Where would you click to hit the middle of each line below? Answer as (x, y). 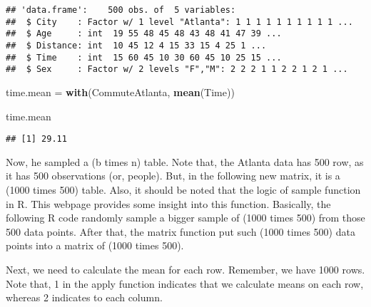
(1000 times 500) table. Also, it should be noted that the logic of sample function (183, 189)
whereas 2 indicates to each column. (84, 297)
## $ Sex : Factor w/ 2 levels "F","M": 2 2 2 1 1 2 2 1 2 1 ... (177, 69)
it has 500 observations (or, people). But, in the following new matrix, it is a (173, 176)
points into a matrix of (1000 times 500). (95, 245)
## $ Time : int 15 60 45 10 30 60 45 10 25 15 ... (144, 57)
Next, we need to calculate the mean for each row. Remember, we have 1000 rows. (185, 269)
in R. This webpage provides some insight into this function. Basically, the (168, 203)
